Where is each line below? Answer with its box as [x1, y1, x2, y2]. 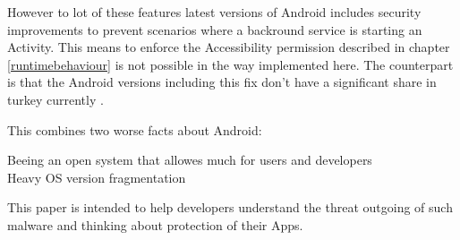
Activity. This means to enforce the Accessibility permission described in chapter [7, 38, 450, 56]
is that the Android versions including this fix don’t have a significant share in [7, 73, 437, 91]
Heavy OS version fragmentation [7, 167, 186, 186]
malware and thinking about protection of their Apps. [7, 215, 303, 234]
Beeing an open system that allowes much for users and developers [7, 150, 372, 169]
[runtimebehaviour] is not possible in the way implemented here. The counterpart [7, 55, 454, 73]
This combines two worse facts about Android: [7, 120, 262, 139]
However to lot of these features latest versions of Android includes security [7, 3, 422, 21]
